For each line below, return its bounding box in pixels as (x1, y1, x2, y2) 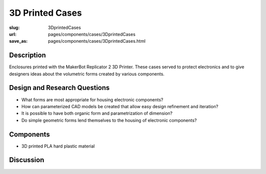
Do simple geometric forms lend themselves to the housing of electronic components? (21, 117, 197, 123)
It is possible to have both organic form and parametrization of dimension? (21, 111, 172, 116)
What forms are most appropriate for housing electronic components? (21, 96, 164, 103)
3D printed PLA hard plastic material (21, 143, 95, 149)
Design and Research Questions (9, 84, 110, 92)
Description (9, 51, 46, 59)
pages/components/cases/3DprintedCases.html (48, 38, 146, 44)
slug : (9, 25, 20, 30)
